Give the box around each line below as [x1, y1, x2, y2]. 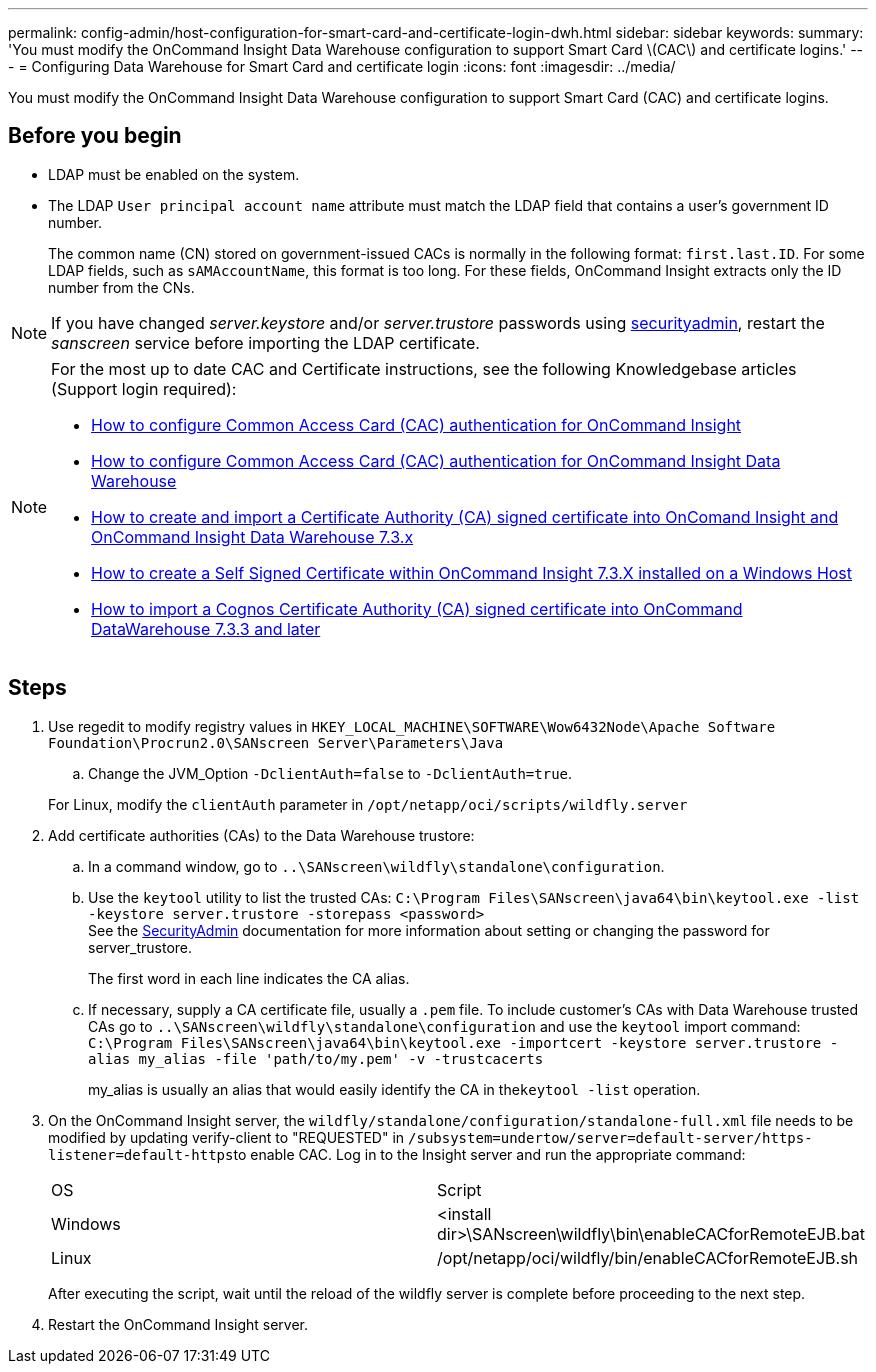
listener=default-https [48, 1146, 234, 1163]
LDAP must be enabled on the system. [48, 165, 300, 183]
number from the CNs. [48, 278, 195, 296]
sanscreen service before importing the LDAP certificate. [51, 332, 480, 353]
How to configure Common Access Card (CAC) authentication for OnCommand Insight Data [91, 450, 781, 471]
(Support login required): [51, 378, 237, 399]
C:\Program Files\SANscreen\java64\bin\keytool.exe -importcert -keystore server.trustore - [88, 1034, 839, 1051]
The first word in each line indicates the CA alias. [88, 969, 410, 987]
